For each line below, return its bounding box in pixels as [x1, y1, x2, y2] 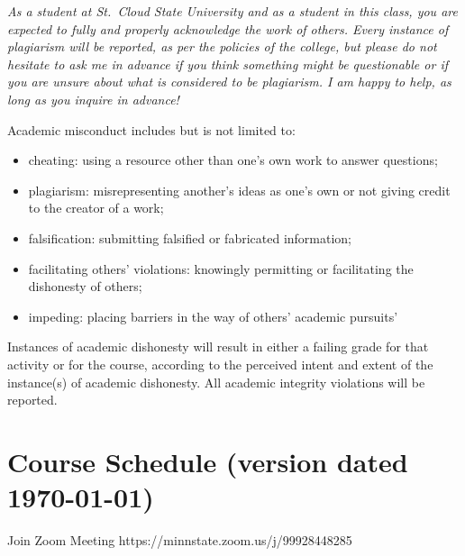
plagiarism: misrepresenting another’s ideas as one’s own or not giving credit [28, 180, 451, 199]
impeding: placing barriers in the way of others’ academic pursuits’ [28, 306, 398, 325]
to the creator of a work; [28, 198, 164, 217]
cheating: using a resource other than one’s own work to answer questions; [28, 150, 438, 169]
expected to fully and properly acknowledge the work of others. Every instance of [7, 19, 449, 38]
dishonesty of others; [28, 277, 142, 296]
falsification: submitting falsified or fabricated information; [28, 228, 351, 247]
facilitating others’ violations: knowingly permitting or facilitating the [28, 259, 414, 278]
